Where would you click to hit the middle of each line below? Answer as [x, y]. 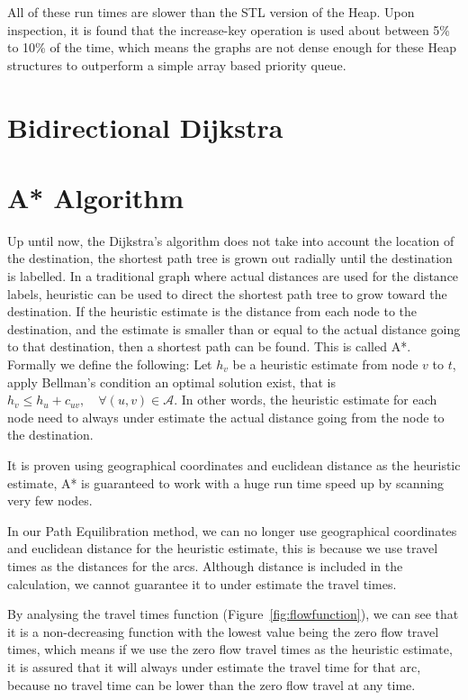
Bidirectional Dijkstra [145, 127]
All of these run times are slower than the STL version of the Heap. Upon [211, 12]
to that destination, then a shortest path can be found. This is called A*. [209, 346]
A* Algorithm [96, 197]
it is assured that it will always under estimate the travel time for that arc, [214, 666]
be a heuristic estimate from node [325, 364]
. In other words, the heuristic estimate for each [306, 400]
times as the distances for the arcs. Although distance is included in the [205, 565]
